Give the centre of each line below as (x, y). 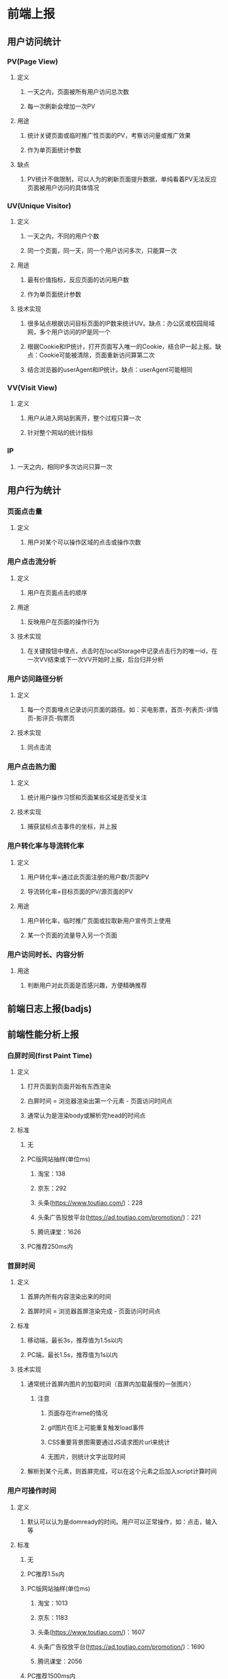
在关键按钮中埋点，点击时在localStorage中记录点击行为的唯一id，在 (122, 651)
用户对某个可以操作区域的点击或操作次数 (84, 543)
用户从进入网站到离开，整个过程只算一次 (84, 418)
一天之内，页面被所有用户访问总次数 (78, 91)
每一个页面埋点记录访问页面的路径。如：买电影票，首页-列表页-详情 (123, 710)
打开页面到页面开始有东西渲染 (69, 1086)
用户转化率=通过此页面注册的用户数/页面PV (88, 877)
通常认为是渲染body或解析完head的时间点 (86, 1116)
